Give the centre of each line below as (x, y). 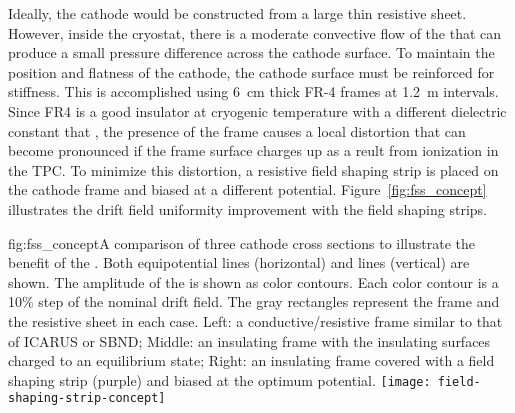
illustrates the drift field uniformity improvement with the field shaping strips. (247, 208)
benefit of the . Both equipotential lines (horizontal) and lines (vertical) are (239, 262)
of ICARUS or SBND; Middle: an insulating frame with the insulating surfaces (249, 340)
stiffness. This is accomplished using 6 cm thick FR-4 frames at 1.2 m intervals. (253, 91)
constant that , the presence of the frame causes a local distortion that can (237, 130)
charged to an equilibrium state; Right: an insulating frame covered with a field (251, 360)
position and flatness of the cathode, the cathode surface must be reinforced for (251, 71)
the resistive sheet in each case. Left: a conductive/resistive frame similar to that (255, 320)
